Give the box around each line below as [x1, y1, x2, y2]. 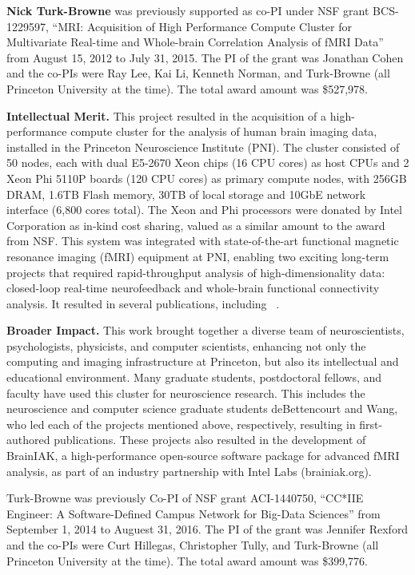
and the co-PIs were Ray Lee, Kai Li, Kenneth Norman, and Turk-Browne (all [6, 65, 390, 81]
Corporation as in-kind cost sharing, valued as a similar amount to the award [6, 216, 385, 233]
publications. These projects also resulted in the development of [54, 431, 366, 448]
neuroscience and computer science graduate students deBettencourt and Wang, [6, 400, 398, 417]
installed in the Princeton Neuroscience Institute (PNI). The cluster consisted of [6, 138, 400, 155]
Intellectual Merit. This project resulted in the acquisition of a [6, 107, 327, 124]
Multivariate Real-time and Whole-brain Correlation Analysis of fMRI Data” [6, 34, 384, 50]
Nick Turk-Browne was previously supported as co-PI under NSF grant [6, 2, 369, 18]
